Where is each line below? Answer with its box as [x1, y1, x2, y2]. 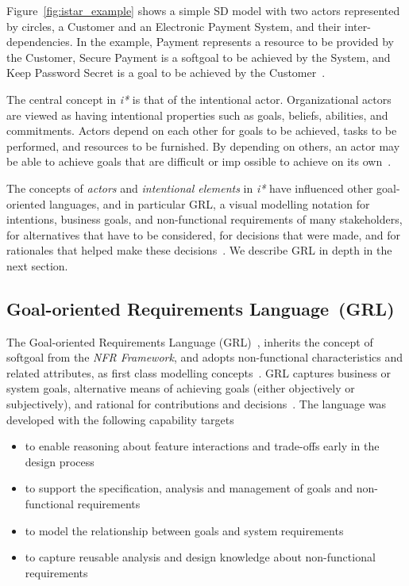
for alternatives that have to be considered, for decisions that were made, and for [6, 226, 400, 243]
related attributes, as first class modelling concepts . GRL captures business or [6, 364, 392, 381]
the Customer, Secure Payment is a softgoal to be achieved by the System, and [6, 48, 391, 65]
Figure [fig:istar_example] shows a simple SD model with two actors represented [6, 2, 400, 18]
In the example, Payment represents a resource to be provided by [76, 33, 394, 50]
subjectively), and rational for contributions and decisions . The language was [6, 396, 387, 412]
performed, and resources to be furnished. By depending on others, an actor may [6, 137, 400, 154]
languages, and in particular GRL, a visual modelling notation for [49, 195, 370, 212]
